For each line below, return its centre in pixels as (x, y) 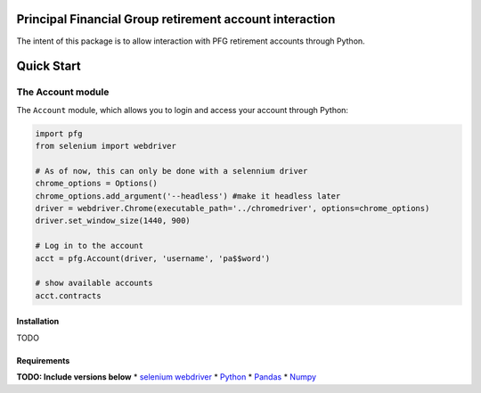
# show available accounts (94, 283)
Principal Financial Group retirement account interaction (176, 19)
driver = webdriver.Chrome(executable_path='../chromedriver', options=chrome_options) (232, 208)
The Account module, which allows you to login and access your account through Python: (183, 110)
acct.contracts (68, 295)
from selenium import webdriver (106, 146)
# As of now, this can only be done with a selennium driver (171, 171)
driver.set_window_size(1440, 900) (113, 221)
